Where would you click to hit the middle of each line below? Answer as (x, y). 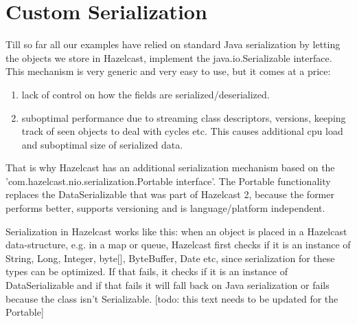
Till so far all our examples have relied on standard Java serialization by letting (173, 44)
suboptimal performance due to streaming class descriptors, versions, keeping (184, 117)
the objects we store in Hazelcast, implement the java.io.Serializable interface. (169, 57)
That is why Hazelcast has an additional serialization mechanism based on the (170, 168)
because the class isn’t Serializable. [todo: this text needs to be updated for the (172, 298)
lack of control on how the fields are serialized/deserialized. (146, 94)
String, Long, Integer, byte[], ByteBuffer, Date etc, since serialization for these (170, 258)
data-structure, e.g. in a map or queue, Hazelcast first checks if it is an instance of (178, 245)
